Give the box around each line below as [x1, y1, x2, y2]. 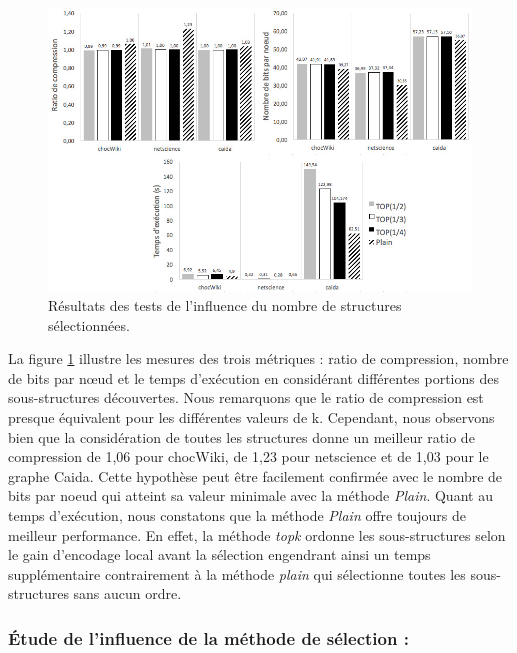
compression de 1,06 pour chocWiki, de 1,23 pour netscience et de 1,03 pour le [8, 446, 489, 467]
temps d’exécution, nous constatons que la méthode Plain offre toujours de [8, 505, 466, 526]
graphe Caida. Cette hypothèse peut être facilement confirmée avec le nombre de [8, 465, 503, 486]
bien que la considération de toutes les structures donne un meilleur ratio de [8, 426, 475, 447]
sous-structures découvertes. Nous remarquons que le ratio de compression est [8, 387, 484, 408]
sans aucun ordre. [73, 583, 182, 604]
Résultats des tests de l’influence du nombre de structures [48, 295, 402, 316]
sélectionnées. [48, 314, 130, 335]
